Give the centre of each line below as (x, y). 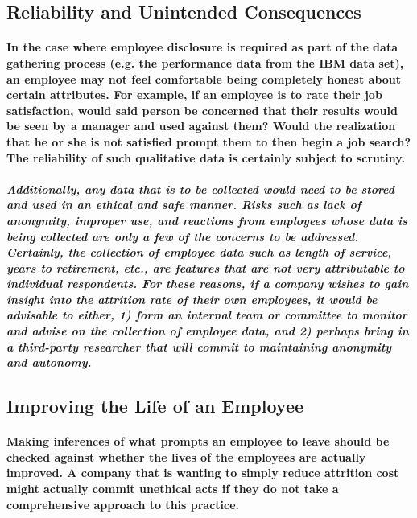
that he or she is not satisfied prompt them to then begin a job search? (209, 141)
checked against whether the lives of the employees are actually (186, 456)
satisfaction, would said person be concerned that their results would (202, 110)
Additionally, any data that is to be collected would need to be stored (201, 189)
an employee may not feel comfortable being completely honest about (204, 78)
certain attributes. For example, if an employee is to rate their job (194, 95)
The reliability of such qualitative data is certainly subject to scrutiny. (206, 157)
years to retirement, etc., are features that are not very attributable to (206, 267)
